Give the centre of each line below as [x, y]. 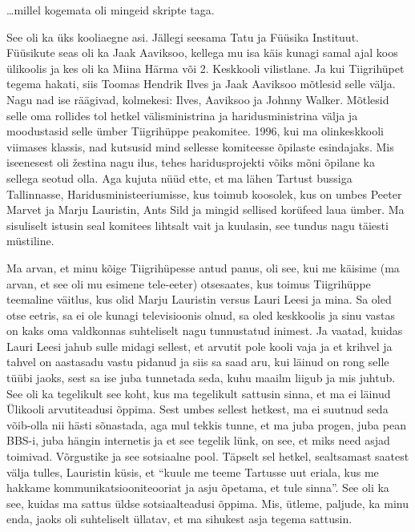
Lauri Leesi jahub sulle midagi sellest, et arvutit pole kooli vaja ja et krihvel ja [199, 346]
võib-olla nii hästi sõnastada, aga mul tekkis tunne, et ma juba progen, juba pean [206, 424]
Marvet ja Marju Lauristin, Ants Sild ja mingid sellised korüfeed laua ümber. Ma [205, 210]
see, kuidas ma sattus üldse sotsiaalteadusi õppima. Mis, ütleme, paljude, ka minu [207, 503]
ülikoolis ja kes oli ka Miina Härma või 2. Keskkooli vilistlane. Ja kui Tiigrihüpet [205, 68]
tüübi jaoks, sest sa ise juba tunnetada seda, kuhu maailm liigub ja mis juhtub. [201, 378]
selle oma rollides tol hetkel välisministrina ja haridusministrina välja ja [182, 115]
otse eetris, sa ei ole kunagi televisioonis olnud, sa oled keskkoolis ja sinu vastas [201, 314]
